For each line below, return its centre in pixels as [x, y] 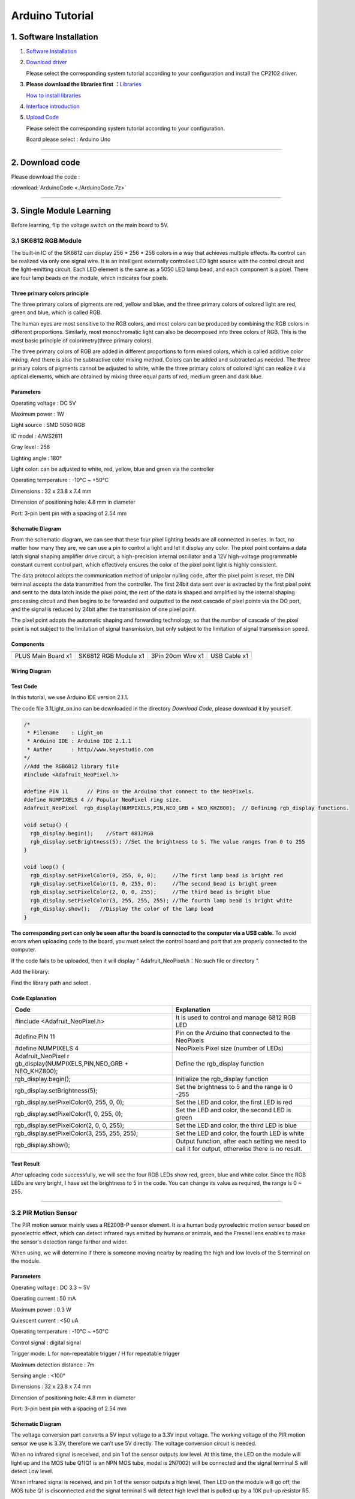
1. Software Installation [55, 37]
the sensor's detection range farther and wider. [70, 1242]
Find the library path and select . [51, 983]
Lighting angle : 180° [37, 458]
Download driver [46, 62]
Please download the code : [46, 177]
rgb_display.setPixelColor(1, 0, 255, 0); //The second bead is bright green [154, 884]
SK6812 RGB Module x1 [111, 656]
